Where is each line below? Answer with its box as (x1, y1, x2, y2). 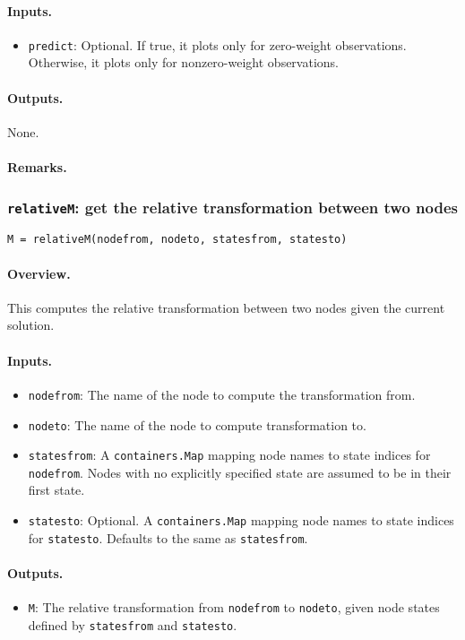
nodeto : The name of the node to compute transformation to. (28, 415, 366, 434)
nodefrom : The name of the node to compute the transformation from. (28, 385, 416, 403)
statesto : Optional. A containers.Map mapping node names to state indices (28, 511, 454, 530)
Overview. (7, 264, 71, 282)
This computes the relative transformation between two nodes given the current (7, 298, 445, 316)
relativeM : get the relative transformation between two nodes (7, 195, 458, 218)
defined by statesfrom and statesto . (28, 615, 237, 634)
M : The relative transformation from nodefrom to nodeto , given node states (28, 598, 440, 617)
